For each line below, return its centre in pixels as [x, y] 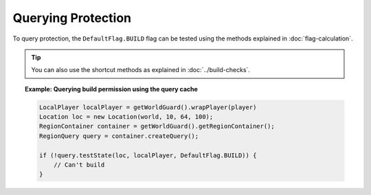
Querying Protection [72, 18]
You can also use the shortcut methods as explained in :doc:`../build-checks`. [141, 70]
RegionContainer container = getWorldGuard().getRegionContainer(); [157, 126]
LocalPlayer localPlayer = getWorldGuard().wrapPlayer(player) [148, 107]
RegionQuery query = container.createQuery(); [119, 136]
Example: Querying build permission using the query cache [112, 89]
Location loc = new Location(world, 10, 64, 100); [126, 117]
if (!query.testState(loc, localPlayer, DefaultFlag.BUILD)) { [148, 155]
